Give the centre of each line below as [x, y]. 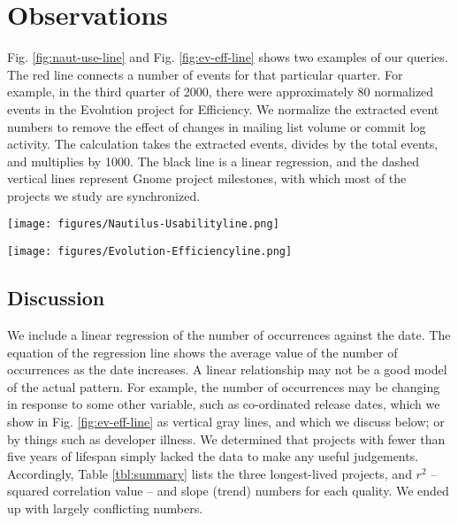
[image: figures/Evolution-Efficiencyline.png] [150, 252]
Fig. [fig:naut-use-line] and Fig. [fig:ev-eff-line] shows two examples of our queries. [228, 57]
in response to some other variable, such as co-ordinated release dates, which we [224, 404]
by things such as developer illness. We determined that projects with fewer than [226, 438]
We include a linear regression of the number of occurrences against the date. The [229, 334]
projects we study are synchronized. [104, 195]
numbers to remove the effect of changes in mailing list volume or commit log [217, 126]
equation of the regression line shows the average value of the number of [202, 352]
